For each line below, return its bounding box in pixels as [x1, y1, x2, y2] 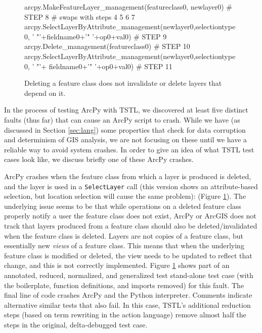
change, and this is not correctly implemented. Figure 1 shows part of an [4, 260, 230, 270]
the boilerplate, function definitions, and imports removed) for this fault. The [4, 280, 244, 290]
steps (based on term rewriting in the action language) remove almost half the [4, 309, 246, 320]
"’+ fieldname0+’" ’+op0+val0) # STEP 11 [36, 61, 172, 71]
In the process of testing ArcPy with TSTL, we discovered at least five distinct [4, 104, 248, 115]
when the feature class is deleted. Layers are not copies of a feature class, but [4, 230, 243, 241]
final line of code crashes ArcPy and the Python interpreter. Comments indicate [4, 290, 252, 300]
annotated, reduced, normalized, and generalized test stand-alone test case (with [4, 269, 253, 280]
